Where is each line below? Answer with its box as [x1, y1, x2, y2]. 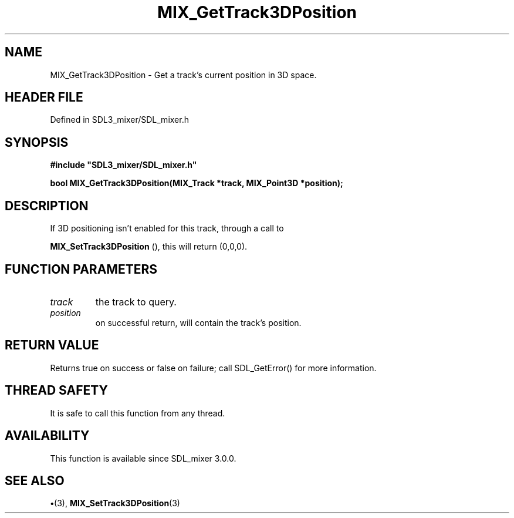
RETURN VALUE [5, 338, 99, 353]
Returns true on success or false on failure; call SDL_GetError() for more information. [50, 362, 377, 373]
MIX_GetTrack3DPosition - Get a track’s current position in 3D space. [50, 69, 317, 80]
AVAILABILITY [5, 428, 90, 443]
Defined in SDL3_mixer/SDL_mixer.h [50, 115, 189, 125]
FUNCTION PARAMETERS [5, 261, 157, 277]
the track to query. [95, 295, 177, 308]
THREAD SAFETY [5, 383, 108, 398]
